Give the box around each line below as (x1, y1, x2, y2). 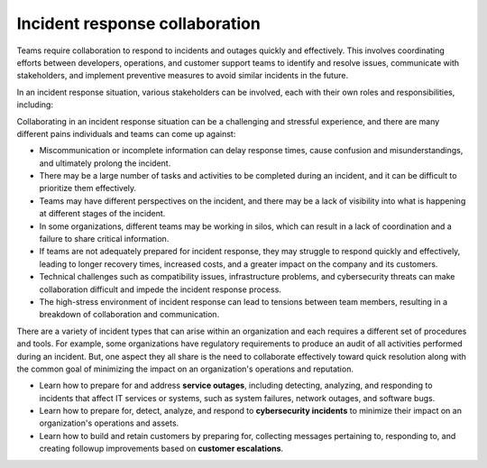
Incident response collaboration (16, 14, 261, 33)
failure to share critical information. (39, 234, 170, 244)
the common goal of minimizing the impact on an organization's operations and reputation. (16, 363, 354, 374)
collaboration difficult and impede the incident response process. (39, 284, 281, 295)
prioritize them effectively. (39, 183, 137, 194)
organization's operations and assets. (39, 418, 179, 428)
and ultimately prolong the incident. (39, 158, 171, 169)
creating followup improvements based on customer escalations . (39, 443, 284, 454)
